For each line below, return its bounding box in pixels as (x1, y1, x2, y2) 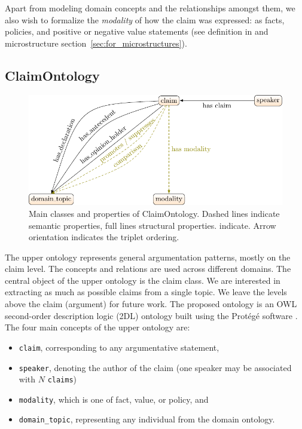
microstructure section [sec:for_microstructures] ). (5, 36, 187, 49)
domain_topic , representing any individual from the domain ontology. (19, 413, 275, 425)
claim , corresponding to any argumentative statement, (19, 341, 219, 353)
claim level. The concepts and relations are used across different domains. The (5, 262, 291, 275)
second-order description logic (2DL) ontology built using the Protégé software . (5, 309, 298, 321)
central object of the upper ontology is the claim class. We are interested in (5, 274, 280, 286)
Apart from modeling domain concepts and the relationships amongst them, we (5, 2, 295, 14)
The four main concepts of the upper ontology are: (5, 321, 190, 333)
